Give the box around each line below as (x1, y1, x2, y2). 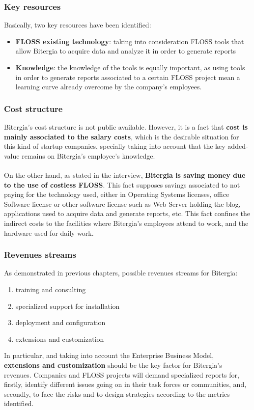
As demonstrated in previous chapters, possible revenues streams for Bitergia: (4, 268, 238, 278)
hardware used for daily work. (4, 227, 94, 238)
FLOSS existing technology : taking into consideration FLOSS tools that (15, 36, 244, 46)
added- (227, 141, 248, 151)
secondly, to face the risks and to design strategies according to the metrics (4, 388, 230, 399)
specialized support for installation (15, 301, 120, 311)
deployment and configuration (15, 317, 106, 328)
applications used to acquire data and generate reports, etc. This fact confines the (4, 208, 251, 219)
